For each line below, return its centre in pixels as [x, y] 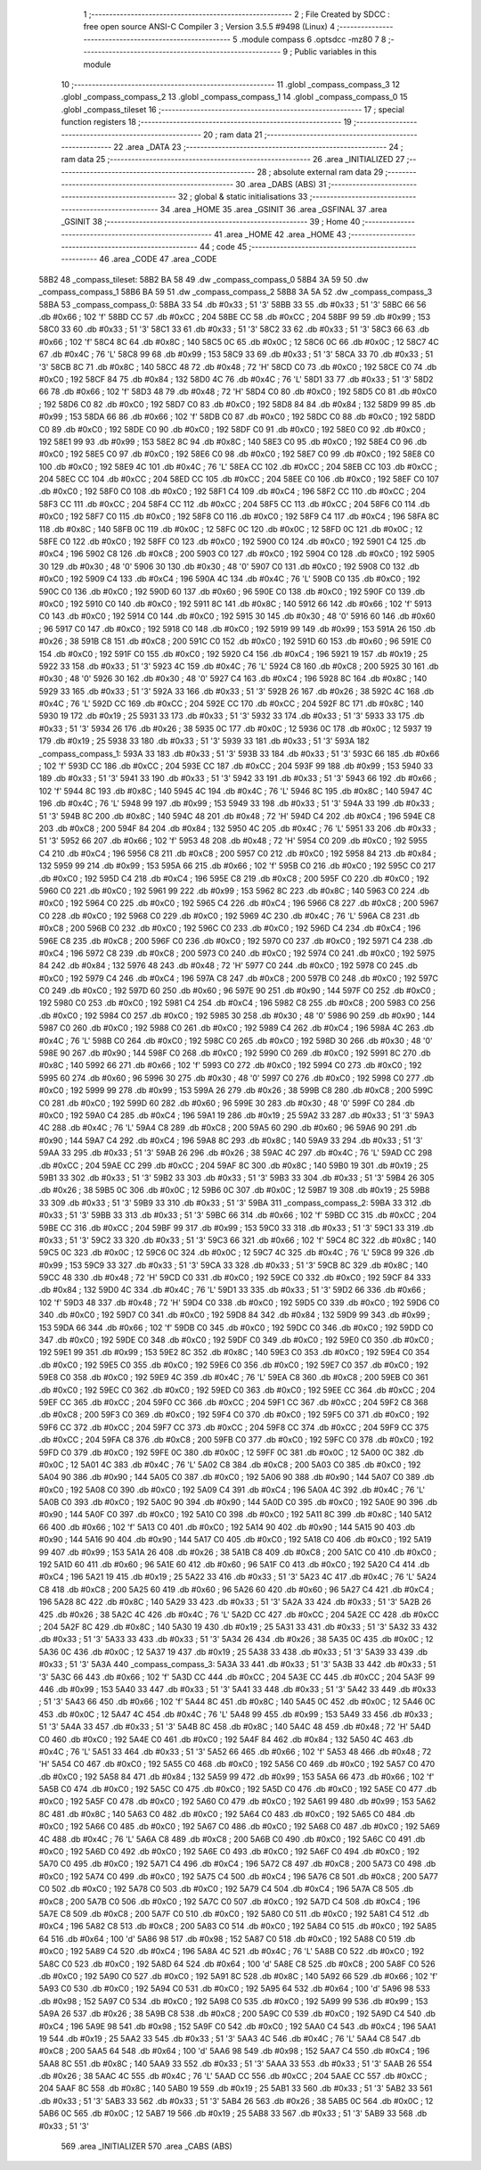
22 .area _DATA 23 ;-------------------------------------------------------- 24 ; [258, 146]
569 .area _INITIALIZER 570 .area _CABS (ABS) [147, 2146]
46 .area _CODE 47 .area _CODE [158, 259]
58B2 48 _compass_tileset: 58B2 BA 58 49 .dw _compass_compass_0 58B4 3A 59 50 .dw [204, 279]
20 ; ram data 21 [233, 135]
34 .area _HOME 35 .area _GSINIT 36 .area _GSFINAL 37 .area [273, 209]
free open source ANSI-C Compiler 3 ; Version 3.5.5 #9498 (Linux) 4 [209, 27]
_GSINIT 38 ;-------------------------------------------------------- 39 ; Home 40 [211, 222]
